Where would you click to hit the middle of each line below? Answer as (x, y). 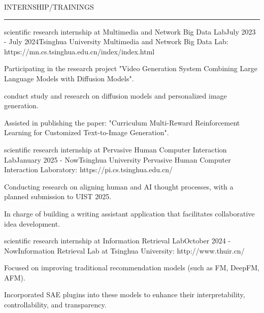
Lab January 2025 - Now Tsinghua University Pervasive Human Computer (118, 159)
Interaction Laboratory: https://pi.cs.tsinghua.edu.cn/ (88, 169)
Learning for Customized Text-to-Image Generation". (87, 132)
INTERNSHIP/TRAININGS (49, 7)
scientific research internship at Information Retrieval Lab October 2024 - (118, 241)
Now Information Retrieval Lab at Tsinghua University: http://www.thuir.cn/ (124, 250)
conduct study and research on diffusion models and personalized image (115, 95)
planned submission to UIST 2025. (58, 196)
